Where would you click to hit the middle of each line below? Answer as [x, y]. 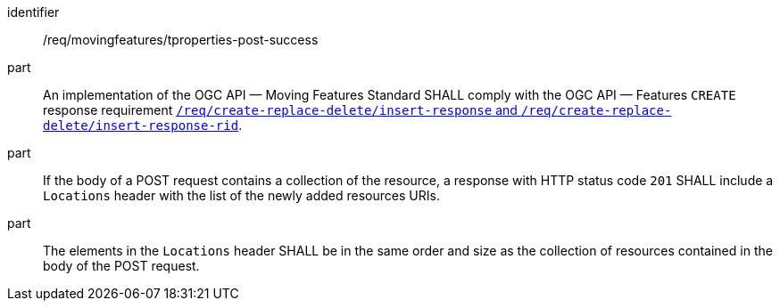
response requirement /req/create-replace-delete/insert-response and [280, 110]
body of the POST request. [121, 266]
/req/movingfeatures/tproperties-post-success [181, 40]
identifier [33, 12]
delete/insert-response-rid [141, 126]
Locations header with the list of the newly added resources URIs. [241, 195]
